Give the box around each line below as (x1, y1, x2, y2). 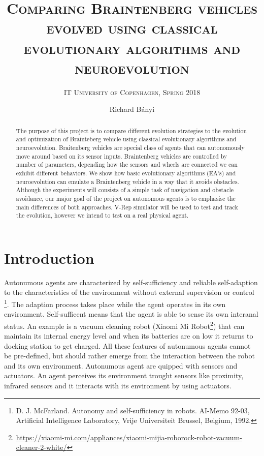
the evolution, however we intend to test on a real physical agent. (16, 211, 189, 220)
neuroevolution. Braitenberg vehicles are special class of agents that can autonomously (16, 143, 245, 151)
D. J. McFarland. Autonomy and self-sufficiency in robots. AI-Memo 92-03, (16, 405, 250, 415)
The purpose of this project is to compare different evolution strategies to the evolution (16, 126, 247, 135)
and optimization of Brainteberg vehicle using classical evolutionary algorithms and (16, 135, 237, 143)
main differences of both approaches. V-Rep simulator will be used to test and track (16, 202, 238, 211)
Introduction (4, 247, 94, 268)
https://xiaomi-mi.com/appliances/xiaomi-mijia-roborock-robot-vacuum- (16, 432, 242, 442)
